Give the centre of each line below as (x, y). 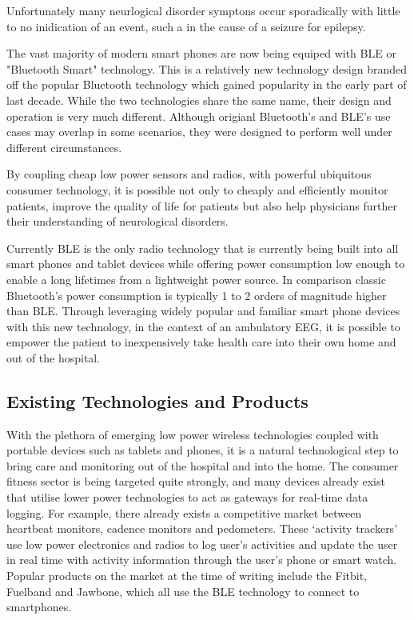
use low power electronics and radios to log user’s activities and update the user (202, 544)
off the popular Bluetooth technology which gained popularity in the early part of (207, 84)
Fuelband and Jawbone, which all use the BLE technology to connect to (183, 591)
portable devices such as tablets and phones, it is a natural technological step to (203, 450)
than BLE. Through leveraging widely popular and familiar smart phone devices (203, 311)
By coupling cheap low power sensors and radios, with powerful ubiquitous (189, 174)
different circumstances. (64, 147)
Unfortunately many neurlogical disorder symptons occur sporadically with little (203, 10)
